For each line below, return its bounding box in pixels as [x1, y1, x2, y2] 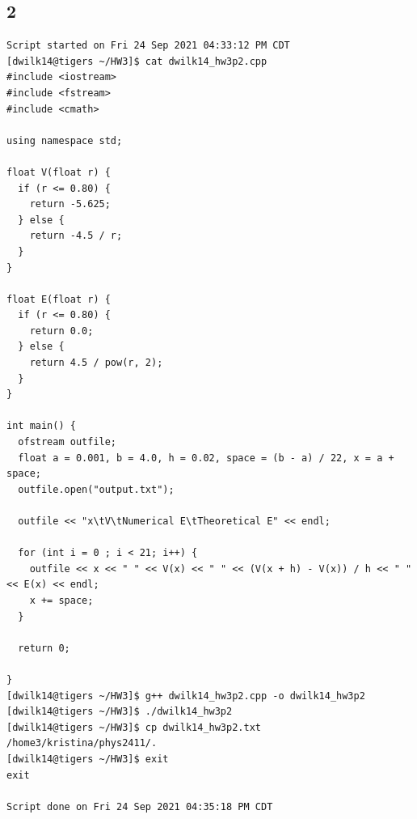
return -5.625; [29, 198, 111, 210]
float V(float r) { [6, 166, 111, 178]
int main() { [6, 420, 76, 432]
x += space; [29, 594, 94, 606]
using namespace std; [6, 134, 123, 146]
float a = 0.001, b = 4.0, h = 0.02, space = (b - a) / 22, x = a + [18, 452, 394, 464]
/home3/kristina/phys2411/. [6, 737, 158, 749]
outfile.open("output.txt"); [18, 483, 175, 495]
